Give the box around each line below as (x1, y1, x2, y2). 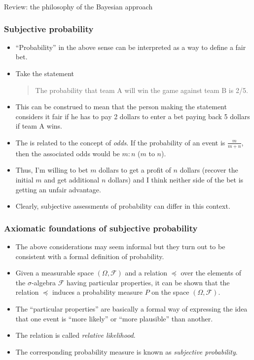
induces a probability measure (52, 287, 143, 297)
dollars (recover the (180, 165, 238, 175)
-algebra (31, 277, 56, 287)
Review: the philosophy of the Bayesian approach (4, 1, 153, 11)
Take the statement (15, 68, 74, 78)
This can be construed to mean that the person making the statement (15, 101, 227, 112)
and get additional (44, 174, 100, 184)
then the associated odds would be (15, 148, 120, 158)
